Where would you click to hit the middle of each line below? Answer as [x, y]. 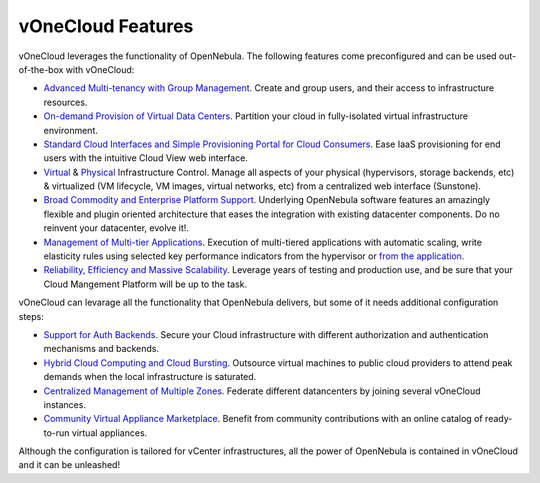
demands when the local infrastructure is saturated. [150, 377]
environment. [71, 130]
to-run [56, 432]
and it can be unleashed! [69, 465]
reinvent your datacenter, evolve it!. [116, 228]
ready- [499, 419]
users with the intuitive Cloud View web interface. [146, 158]
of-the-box [41, 69]
